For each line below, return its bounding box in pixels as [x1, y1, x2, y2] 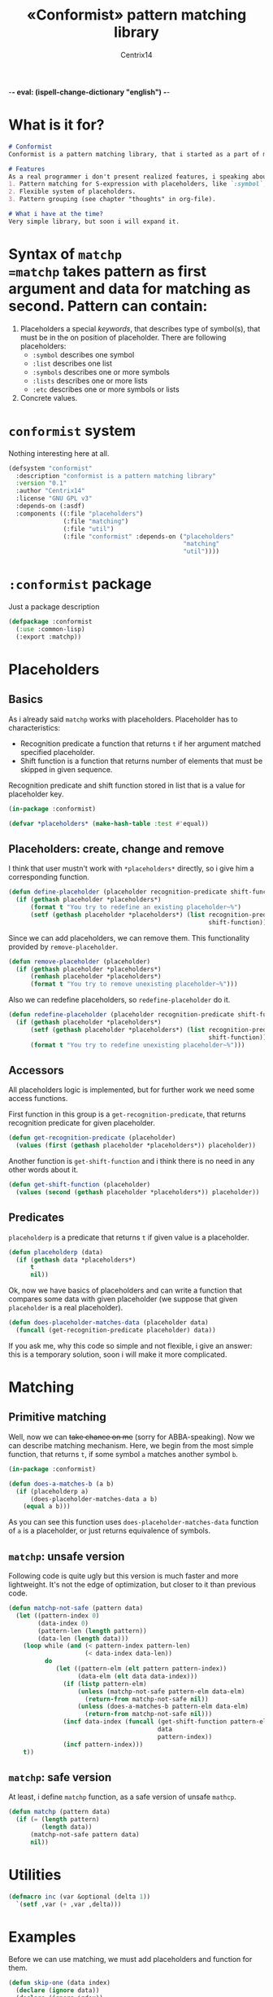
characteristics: [8, 722, 61, 732]
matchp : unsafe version [8, 1549, 125, 1563]
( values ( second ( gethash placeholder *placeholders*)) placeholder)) [15, 1187, 260, 1196]
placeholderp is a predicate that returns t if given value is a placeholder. [8, 1232, 249, 1242]
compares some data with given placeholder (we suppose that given [8, 1294, 238, 1304]
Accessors [8, 1063, 65, 1077]
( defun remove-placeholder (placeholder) [8, 957, 151, 966]
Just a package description [8, 602, 100, 612]
